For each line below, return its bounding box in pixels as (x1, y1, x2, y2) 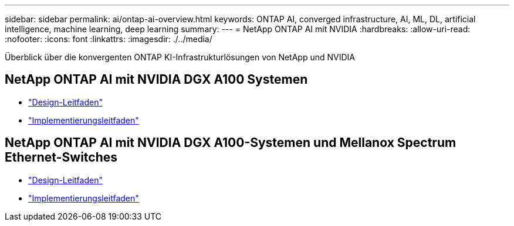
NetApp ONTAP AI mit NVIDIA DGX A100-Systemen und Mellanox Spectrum (5, 135, 456, 150)
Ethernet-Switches (5, 150, 118, 165)
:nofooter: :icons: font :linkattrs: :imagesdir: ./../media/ (5, 34, 212, 44)
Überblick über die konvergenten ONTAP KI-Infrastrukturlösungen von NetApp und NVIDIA (5, 52, 355, 62)
